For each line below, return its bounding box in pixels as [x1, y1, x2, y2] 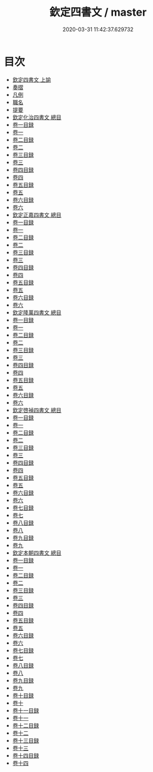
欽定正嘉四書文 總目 [12, 211, 62, 218]
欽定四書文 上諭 [12, 76, 51, 83]
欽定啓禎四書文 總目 [12, 406, 62, 413]
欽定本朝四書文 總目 [12, 549, 62, 556]
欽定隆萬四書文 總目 [12, 309, 62, 316]
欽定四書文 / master [49, 5, 147, 19]
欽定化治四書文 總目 [12, 114, 62, 121]
